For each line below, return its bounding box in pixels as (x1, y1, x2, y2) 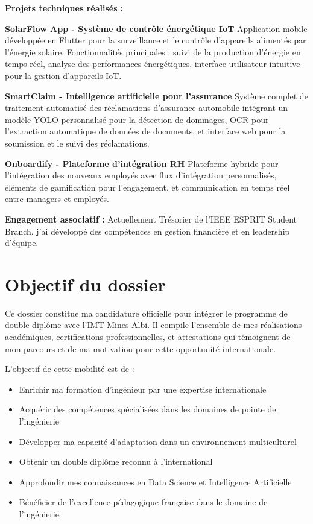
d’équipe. (5, 236, 39, 249)
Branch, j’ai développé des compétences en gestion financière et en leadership (5, 224, 290, 237)
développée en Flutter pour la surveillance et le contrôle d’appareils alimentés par (5, 34, 306, 46)
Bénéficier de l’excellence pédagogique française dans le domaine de (19, 496, 268, 508)
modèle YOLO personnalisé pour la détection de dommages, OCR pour (5, 113, 269, 125)
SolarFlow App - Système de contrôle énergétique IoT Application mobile (5, 22, 308, 34)
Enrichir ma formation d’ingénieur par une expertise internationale (19, 382, 267, 395)
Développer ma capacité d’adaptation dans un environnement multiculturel (19, 435, 297, 447)
